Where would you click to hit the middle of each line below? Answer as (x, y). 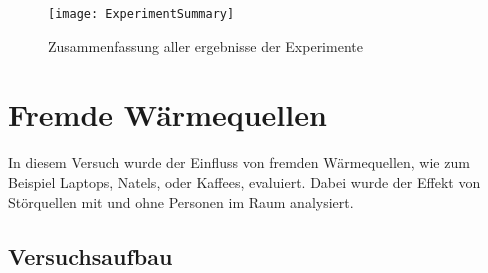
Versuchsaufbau (90, 255)
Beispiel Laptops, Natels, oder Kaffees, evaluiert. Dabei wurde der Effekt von (244, 181)
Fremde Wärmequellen (167, 114)
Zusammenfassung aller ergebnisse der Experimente (205, 45)
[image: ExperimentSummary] (141, 14)
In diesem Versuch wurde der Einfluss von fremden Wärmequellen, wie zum (239, 162)
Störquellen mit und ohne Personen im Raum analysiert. (181, 201)
